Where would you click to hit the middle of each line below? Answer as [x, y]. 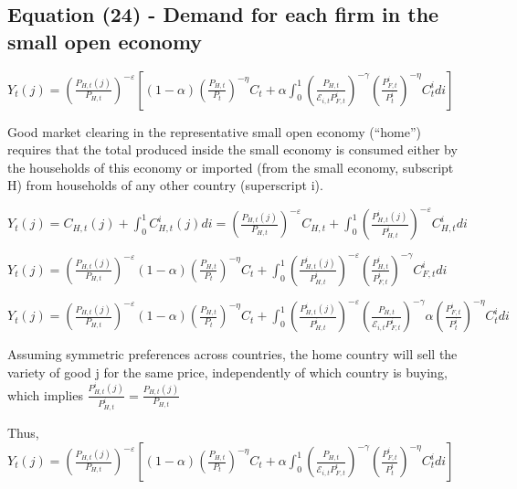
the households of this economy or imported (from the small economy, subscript [231, 167]
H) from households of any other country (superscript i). [165, 185]
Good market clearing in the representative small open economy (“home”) [215, 131]
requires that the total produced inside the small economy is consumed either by [232, 149]
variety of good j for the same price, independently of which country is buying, [227, 372]
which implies [45, 394]
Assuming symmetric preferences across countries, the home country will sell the [232, 354]
